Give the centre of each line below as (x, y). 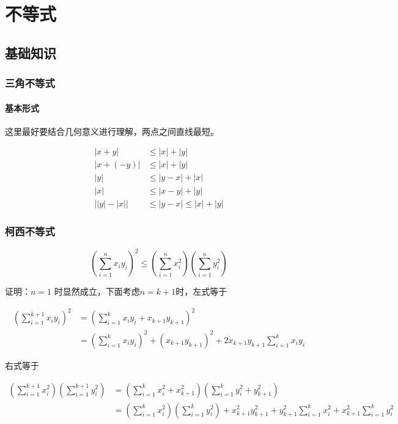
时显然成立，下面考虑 (97, 291)
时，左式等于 (201, 291)
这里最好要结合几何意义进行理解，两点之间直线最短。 (112, 131)
